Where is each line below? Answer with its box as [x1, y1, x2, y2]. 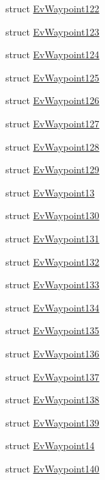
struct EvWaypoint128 [5, 139, 100, 153]
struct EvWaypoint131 [5, 231, 100, 245]
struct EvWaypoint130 [5, 208, 100, 223]
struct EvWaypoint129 [5, 162, 100, 177]
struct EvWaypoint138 [5, 392, 100, 407]
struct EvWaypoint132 [5, 254, 100, 268]
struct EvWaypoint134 [5, 300, 100, 314]
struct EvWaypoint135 [5, 323, 100, 338]
